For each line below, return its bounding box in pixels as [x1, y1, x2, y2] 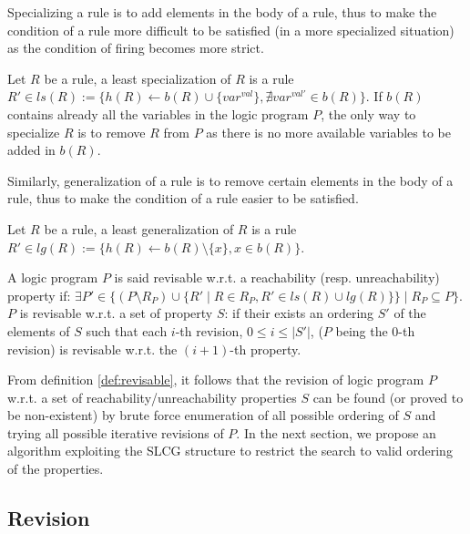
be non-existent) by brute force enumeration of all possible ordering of [7, 406, 399, 425]
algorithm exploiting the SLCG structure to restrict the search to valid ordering [7, 441, 453, 460]
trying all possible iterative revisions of [7, 423, 224, 442]
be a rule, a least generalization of [44, 219, 234, 238]
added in [7, 140, 56, 159]
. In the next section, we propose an [236, 423, 436, 442]
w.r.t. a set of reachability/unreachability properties [7, 387, 297, 406]
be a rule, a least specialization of [44, 68, 231, 87]
